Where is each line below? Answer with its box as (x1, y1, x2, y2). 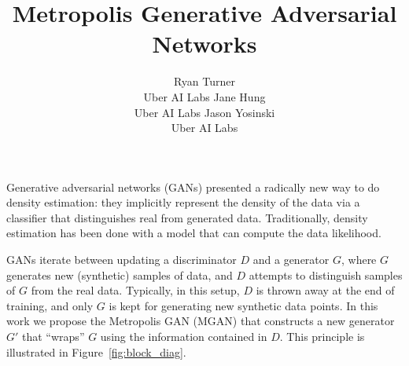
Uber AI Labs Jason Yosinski (134, 104, 275, 120)
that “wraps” (22, 328, 85, 345)
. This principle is (279, 328, 365, 345)
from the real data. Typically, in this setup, (31, 282, 240, 298)
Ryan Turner (173, 73, 236, 90)
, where (341, 251, 377, 268)
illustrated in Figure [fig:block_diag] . (6, 343, 186, 360)
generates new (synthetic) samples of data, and (6, 266, 233, 283)
